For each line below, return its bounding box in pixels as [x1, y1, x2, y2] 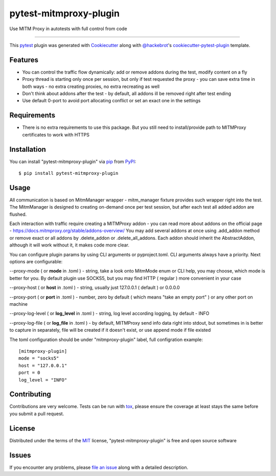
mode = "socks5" [18, 355, 59, 361]
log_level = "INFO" [18, 377, 67, 383]
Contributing [9, 390, 51, 399]
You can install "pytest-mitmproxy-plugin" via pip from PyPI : [9, 158, 136, 165]
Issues [9, 450, 31, 460]
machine [9, 301, 28, 307]
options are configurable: [9, 259, 63, 265]
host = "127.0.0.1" [18, 362, 67, 368]
